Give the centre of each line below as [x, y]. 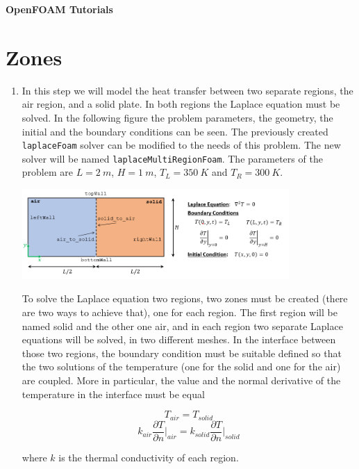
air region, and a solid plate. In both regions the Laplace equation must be [181, 104]
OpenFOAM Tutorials [59, 9]
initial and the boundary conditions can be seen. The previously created [175, 131]
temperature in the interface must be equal [113, 394]
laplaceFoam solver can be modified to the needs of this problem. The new [181, 145]
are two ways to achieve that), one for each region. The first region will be [179, 312]
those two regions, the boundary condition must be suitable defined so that [182, 353]
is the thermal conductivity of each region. [149, 457]
